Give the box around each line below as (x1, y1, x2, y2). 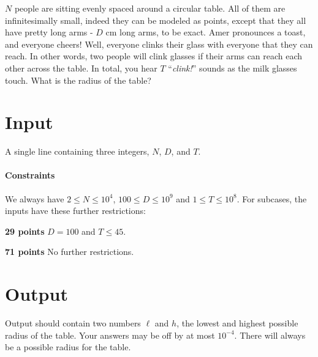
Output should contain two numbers (5, 317, 141, 329)
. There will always (234, 328, 306, 341)
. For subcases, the (237, 192, 307, 205)
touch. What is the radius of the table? (5, 73, 151, 86)
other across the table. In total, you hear (5, 61, 157, 74)
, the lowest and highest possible (176, 317, 298, 329)
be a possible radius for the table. (5, 340, 131, 353)
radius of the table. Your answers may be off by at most (5, 328, 215, 341)
